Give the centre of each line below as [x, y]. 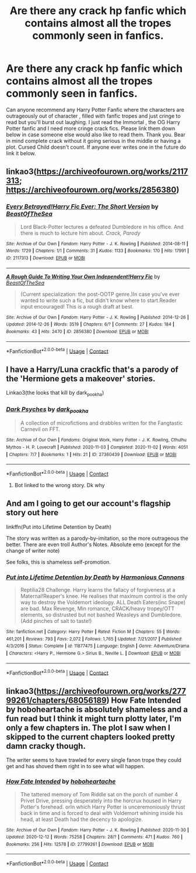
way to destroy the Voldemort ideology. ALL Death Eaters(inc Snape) [103, 602]
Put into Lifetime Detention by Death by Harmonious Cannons [95, 577]
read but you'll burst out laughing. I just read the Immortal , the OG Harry [93, 122]
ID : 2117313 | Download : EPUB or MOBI [46, 258]
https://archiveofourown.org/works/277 [111, 691]
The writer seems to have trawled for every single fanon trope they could [94, 760]
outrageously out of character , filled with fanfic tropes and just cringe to [93, 116]
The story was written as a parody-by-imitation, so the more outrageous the [97, 538]
